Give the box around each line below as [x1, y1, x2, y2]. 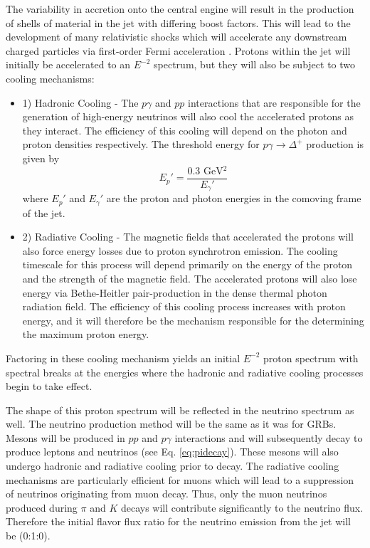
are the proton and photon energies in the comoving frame [106, 191, 361, 206]
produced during [6, 500, 78, 515]
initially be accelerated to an [6, 57, 131, 72]
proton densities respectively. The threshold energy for [22, 137, 260, 152]
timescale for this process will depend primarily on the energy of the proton [22, 257, 353, 272]
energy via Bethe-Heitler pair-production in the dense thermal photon [22, 285, 327, 300]
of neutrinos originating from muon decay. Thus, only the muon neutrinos [6, 486, 327, 501]
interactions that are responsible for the [188, 95, 361, 110]
